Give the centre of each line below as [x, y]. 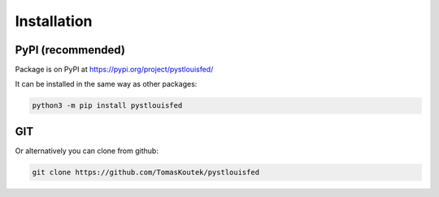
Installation [54, 21]
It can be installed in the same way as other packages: [106, 84]
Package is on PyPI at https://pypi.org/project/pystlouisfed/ [114, 70]
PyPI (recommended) [70, 50]
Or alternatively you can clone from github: [87, 151]
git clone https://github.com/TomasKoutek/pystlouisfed [146, 172]
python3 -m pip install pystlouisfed [107, 106]
